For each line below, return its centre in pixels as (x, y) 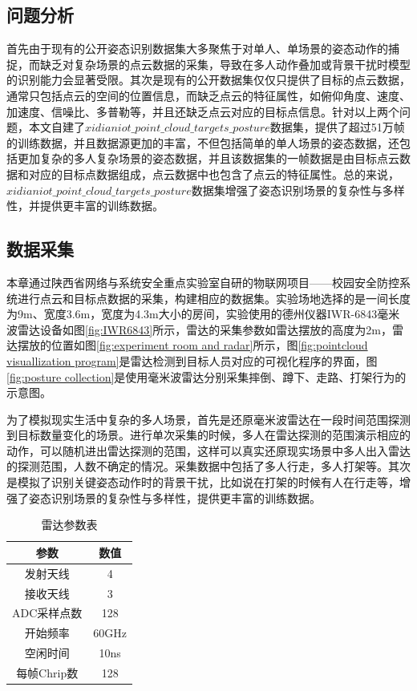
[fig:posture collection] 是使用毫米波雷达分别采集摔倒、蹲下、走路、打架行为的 (206, 376)
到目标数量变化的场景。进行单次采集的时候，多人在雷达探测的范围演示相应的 (208, 435)
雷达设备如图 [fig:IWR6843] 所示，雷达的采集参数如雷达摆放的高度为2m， (204, 329)
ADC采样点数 (47, 613)
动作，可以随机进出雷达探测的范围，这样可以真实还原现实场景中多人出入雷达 (208, 450)
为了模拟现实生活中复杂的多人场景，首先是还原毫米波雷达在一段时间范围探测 (208, 419)
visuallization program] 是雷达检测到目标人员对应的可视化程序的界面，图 (192, 360)
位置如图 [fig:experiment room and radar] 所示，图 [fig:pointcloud (209, 345)
